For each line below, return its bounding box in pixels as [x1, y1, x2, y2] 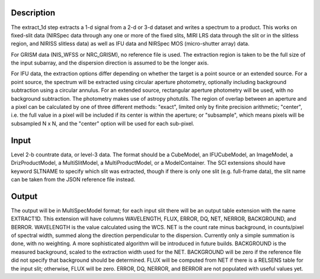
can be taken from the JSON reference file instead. [11, 175, 136, 183]
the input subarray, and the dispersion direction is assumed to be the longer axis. [11, 59, 209, 66]
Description [11, 8, 56, 18]
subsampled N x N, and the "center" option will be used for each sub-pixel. [11, 120, 195, 127]
